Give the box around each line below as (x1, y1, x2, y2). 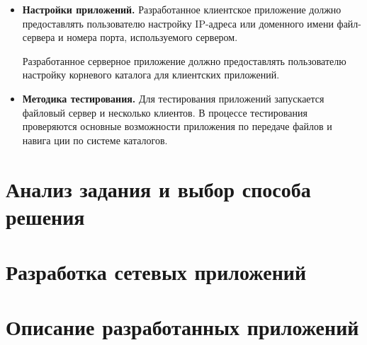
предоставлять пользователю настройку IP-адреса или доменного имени (22, 16, 334, 30)
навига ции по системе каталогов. (22, 132, 168, 147)
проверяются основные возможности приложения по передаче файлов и (22, 119, 332, 134)
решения (6, 201, 85, 230)
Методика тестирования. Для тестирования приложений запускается (22, 90, 324, 105)
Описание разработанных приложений (6, 312, 359, 341)
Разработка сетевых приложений (6, 257, 307, 286)
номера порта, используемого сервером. (67, 30, 238, 45)
